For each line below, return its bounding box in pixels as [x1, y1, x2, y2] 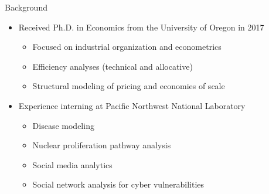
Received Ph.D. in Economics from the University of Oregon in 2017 [18, 21, 264, 33]
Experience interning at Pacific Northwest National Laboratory [18, 99, 246, 111]
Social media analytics [32, 158, 113, 171]
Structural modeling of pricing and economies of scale [32, 80, 225, 92]
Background [5, 1, 47, 13]
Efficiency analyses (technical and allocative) [32, 60, 193, 72]
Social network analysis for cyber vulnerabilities [32, 178, 205, 190]
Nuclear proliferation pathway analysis [32, 139, 171, 151]
